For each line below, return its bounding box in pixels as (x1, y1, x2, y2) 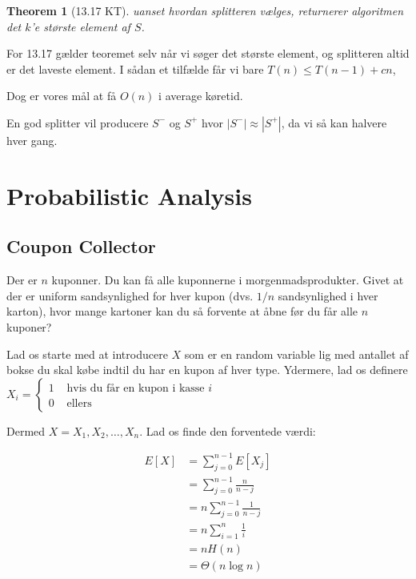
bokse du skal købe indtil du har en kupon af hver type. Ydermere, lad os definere (6, 361, 408, 378)
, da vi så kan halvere (281, 114, 387, 131)
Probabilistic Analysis (6, 179, 252, 211)
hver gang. (6, 131, 58, 148)
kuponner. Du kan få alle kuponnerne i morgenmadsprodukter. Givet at (51, 271, 404, 288)
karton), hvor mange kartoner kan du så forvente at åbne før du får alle (6, 303, 358, 320)
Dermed (6, 422, 46, 439)
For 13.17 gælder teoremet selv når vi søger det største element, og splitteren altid (6, 45, 410, 62)
